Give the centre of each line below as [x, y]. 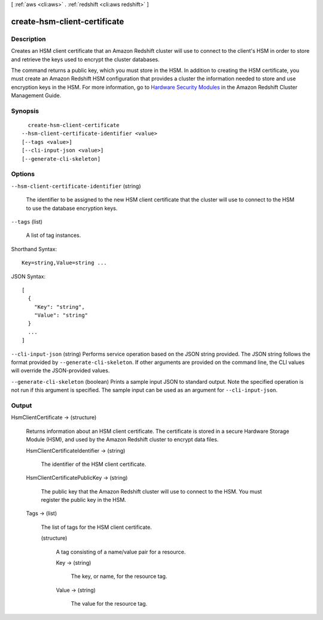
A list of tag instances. [54, 235]
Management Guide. [36, 95]
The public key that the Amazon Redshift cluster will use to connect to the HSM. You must [152, 491]
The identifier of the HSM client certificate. [94, 464]
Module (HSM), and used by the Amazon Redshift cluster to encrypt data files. [122, 440]
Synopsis [25, 111]
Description [28, 39]
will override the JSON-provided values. [60, 371]
